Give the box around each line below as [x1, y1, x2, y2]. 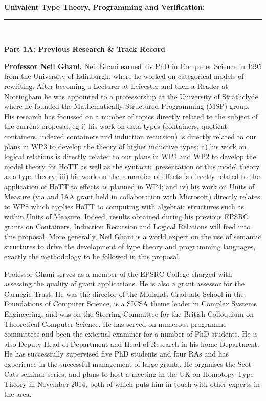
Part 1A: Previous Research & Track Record [4, 43, 166, 54]
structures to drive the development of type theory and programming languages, [4, 241, 256, 252]
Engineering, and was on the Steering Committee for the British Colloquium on [4, 308, 254, 319]
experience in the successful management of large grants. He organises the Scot [4, 359, 252, 369]
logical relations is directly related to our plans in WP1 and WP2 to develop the [4, 151, 256, 162]
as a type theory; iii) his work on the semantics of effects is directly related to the [4, 171, 260, 182]
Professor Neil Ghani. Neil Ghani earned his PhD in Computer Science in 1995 [4, 60, 262, 71]
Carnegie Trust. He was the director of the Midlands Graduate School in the [4, 288, 244, 299]
